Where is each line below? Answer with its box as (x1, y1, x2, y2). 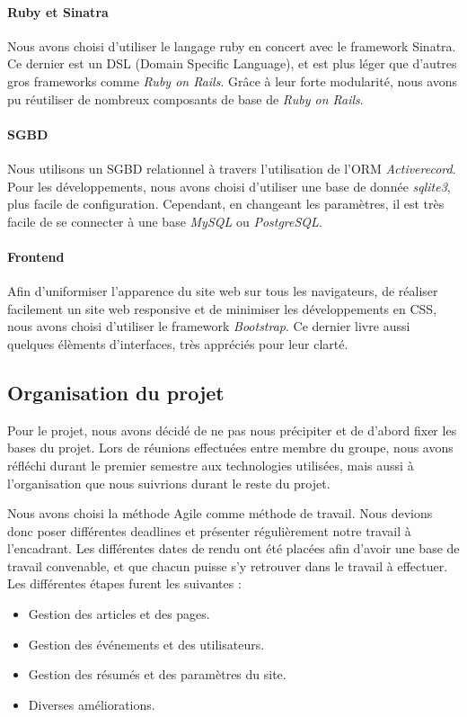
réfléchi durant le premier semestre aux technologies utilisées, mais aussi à (7, 455, 414, 474)
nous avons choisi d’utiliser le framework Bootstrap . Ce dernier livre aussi (7, 317, 410, 336)
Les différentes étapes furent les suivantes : (7, 574, 242, 593)
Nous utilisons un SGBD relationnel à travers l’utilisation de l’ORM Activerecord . (7, 158, 456, 177)
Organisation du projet (7, 378, 225, 406)
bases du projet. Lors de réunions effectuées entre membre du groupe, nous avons (7, 438, 454, 457)
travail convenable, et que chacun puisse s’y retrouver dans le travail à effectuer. (7, 556, 448, 575)
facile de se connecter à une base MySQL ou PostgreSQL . (7, 211, 322, 230)
